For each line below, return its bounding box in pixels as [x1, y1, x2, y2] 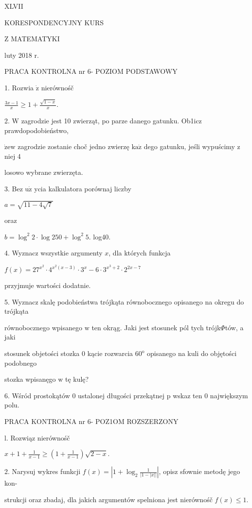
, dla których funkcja [108, 248, 171, 258]
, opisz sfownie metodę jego [159, 466, 240, 476]
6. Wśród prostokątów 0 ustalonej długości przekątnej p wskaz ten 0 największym [4, 390, 248, 400]
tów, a [225, 322, 244, 332]
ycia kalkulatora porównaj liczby [34, 184, 131, 194]
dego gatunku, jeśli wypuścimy [144, 141, 235, 152]
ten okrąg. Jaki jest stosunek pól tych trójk [91, 322, 221, 332]
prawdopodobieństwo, [4, 125, 69, 135]
